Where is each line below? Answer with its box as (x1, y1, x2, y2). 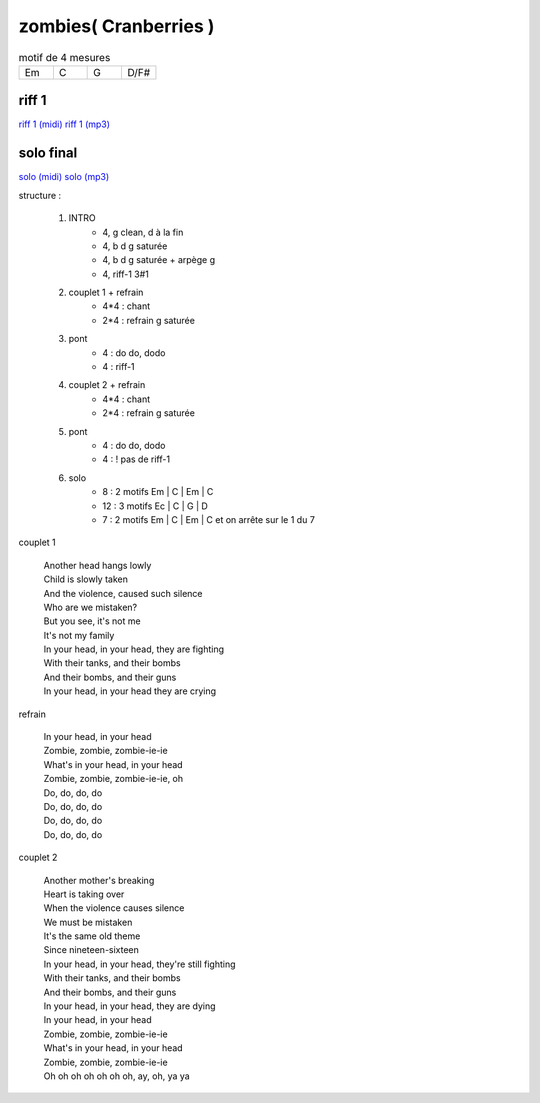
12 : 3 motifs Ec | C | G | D (102, 500, 209, 512)
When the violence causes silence (43, 902, 185, 914)
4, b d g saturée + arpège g (102, 254, 216, 266)
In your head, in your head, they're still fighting (43, 958, 236, 970)
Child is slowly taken (43, 573, 129, 585)
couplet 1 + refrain (68, 286, 144, 299)
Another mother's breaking (43, 874, 155, 886)
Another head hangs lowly (43, 559, 152, 571)
